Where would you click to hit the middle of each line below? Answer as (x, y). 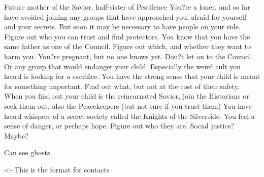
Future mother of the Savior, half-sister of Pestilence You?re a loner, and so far (127, 7)
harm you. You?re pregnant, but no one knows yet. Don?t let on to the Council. (129, 56)
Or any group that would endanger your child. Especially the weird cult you (123, 66)
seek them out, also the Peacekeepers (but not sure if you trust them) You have (128, 105)
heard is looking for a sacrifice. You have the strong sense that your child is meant (132, 76)
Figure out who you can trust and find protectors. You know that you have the (127, 36)
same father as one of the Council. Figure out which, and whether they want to (128, 46)
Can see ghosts (27, 152)
